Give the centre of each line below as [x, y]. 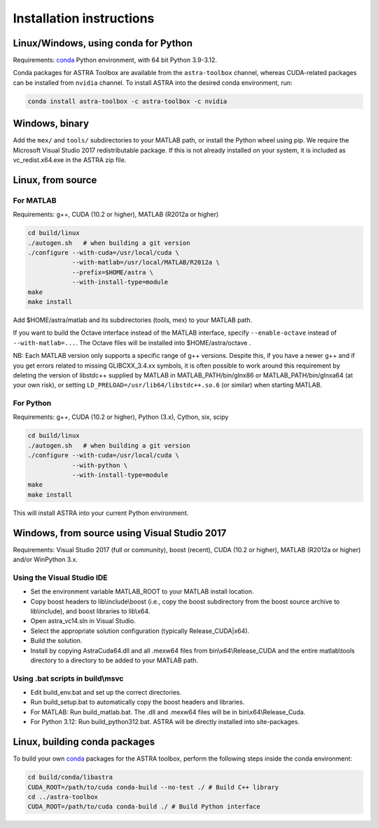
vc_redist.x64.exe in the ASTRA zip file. [70, 160]
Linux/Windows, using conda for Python [103, 43]
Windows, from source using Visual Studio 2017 [120, 533]
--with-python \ [100, 465]
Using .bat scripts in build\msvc [68, 679]
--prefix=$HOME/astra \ [113, 272]
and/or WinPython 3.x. [45, 560]
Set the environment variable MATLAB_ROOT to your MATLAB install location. [142, 592]
